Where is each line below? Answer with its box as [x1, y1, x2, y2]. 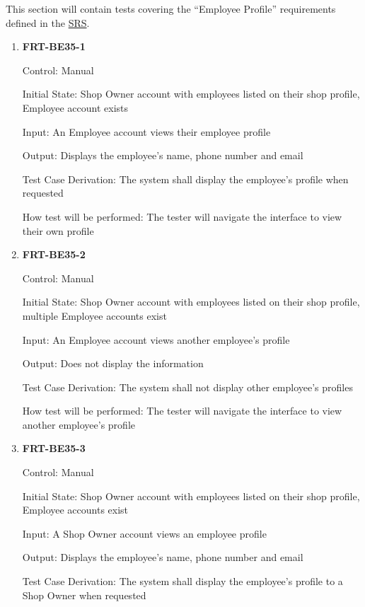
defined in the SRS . [6, 15, 90, 30]
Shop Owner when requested [22, 587, 146, 602]
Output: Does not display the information [22, 356, 204, 371]
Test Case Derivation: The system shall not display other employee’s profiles [22, 379, 353, 394]
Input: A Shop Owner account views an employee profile [22, 526, 267, 540]
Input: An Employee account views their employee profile [22, 124, 271, 139]
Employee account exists [22, 100, 129, 115]
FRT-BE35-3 [22, 441, 86, 456]
